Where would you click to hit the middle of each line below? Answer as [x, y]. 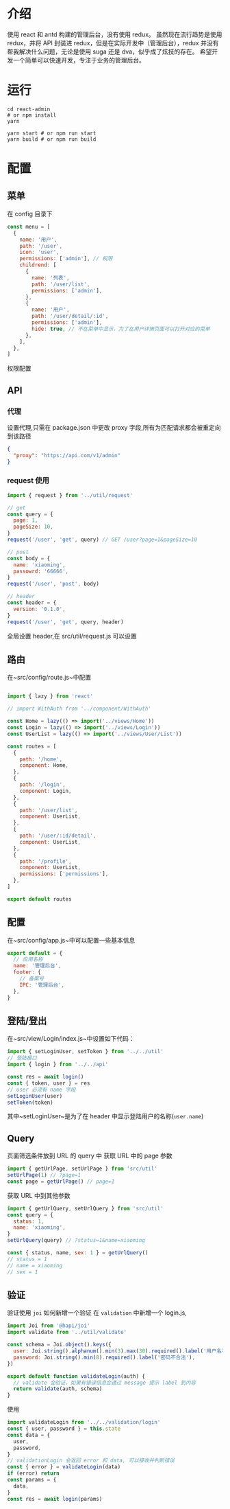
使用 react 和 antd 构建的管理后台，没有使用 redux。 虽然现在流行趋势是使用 [115, 34]
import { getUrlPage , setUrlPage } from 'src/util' [82, 1169]
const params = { [32, 1480]
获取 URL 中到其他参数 [39, 1195]
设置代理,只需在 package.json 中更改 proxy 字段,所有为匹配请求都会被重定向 [114, 427]
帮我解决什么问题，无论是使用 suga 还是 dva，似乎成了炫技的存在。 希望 [110, 51]
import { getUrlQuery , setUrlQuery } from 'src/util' [86, 1208]
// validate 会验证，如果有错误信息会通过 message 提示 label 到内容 [105, 1383]
